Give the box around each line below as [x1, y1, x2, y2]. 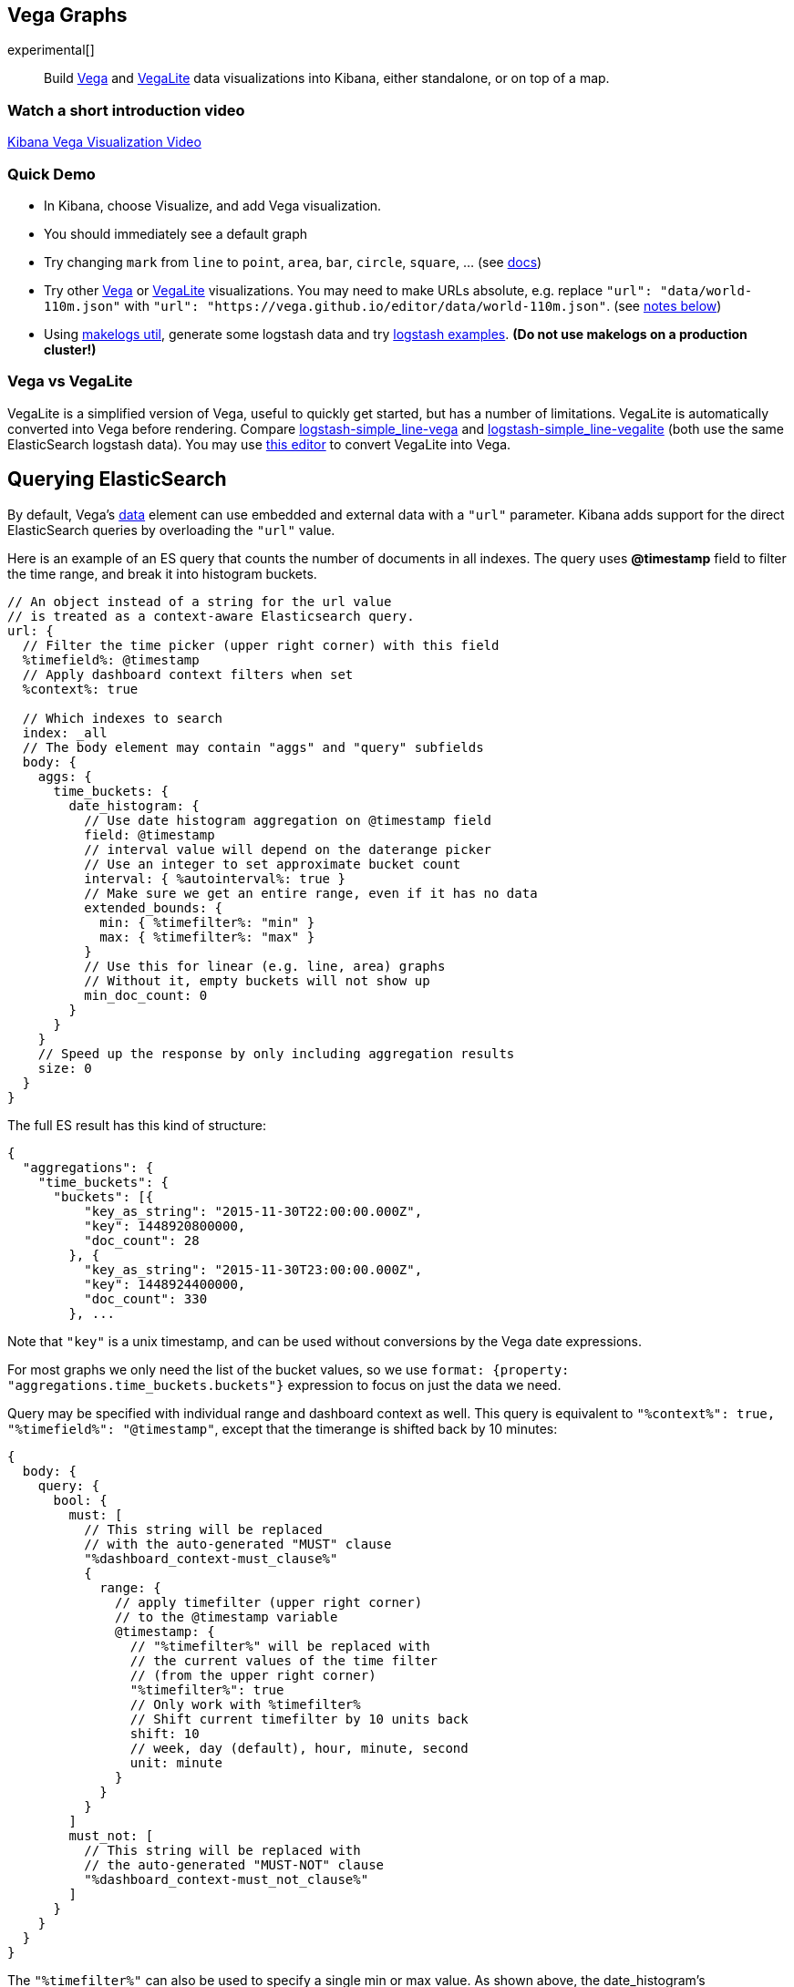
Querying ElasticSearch [7, 468, 227, 491]
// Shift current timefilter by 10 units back [129, 1711, 469, 1726]
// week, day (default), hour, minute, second [129, 1740, 469, 1755]
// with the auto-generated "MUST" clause [84, 1536, 392, 1551]
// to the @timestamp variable [115, 1609, 338, 1624]
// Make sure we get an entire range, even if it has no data [84, 885, 538, 901]
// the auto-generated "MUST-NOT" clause [84, 1857, 385, 1872]
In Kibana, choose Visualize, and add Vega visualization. [44, 197, 382, 213]
